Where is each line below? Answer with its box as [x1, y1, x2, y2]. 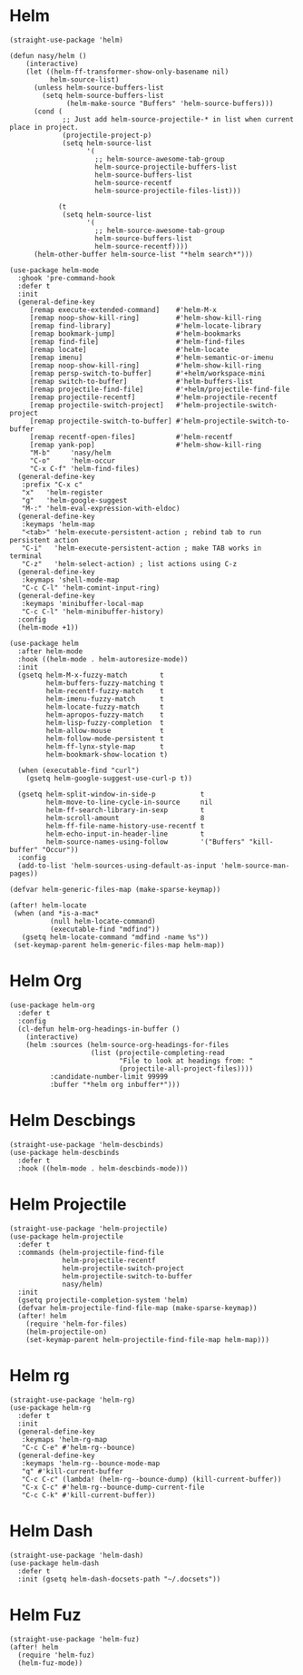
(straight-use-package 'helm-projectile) [9, 1224, 169, 1233]
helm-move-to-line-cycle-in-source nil [45, 798, 213, 807]
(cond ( [33, 106, 64, 116]
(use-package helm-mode [9, 265, 100, 275]
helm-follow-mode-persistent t [45, 734, 165, 743]
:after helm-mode [17, 646, 83, 656]
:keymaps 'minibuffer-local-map [21, 599, 144, 608]
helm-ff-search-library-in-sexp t [45, 805, 205, 815]
